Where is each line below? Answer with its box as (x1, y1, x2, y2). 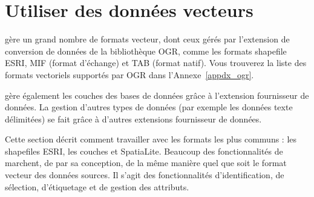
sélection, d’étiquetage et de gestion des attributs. (5, 180, 189, 193)
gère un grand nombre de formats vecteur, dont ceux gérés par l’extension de (5, 33, 290, 45)
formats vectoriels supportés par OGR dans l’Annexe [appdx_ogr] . (5, 68, 254, 81)
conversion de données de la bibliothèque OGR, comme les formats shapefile (5, 44, 287, 57)
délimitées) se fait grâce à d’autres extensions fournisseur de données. (5, 112, 262, 125)
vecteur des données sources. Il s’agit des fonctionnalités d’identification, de (5, 169, 284, 181)
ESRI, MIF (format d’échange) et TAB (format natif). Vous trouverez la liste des (5, 56, 307, 69)
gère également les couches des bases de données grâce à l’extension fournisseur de (5, 88, 309, 101)
